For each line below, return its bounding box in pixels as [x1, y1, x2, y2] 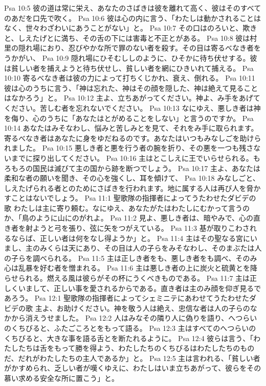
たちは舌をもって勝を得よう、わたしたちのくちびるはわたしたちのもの [18, 343, 255, 353]
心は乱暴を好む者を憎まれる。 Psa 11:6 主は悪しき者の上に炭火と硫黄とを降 [4, 262, 257, 273]
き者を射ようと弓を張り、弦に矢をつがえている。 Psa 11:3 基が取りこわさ [4, 223, 250, 233]
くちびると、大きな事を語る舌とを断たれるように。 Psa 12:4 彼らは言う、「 [4, 332, 254, 343]
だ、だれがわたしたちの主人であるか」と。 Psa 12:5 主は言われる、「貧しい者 [4, 352, 260, 363]
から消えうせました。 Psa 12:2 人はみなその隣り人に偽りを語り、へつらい [11, 312, 257, 323]
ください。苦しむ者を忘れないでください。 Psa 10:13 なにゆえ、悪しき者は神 [4, 102, 261, 113]
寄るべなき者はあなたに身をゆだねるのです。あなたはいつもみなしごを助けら [4, 132, 261, 143]
